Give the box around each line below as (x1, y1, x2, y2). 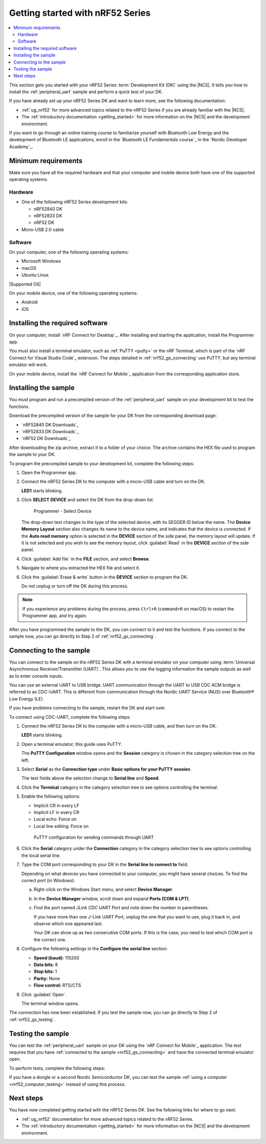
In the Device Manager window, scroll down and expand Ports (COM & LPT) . (33, 895, 190, 901)
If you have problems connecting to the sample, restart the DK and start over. (9, 705, 166, 711)
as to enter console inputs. (9, 673, 64, 679)
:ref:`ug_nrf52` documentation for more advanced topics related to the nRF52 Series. (21, 1116, 194, 1122)
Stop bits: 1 (33, 968, 57, 974)
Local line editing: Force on (33, 823, 89, 829)
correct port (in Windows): (21, 878, 75, 884)
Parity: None (33, 975, 60, 981)
